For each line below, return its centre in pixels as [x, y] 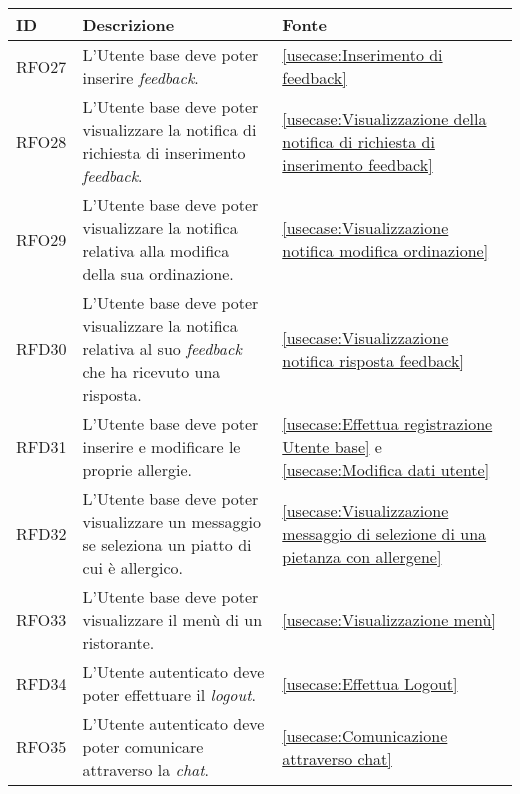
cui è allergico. [132, 567]
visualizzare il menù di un [172, 619]
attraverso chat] [337, 758]
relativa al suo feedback [162, 348]
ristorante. [118, 642]
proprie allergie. [137, 469]
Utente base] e [332, 446]
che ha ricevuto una [151, 371]
